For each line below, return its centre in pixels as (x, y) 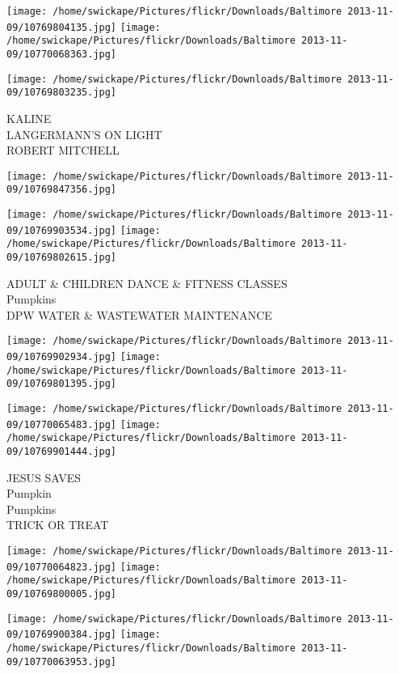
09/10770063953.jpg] (62, 661)
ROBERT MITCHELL (63, 150)
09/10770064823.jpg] (62, 567)
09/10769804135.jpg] (62, 27)
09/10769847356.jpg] (62, 190)
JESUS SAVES (44, 477)
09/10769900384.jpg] (62, 635)
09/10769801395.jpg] (62, 384)
